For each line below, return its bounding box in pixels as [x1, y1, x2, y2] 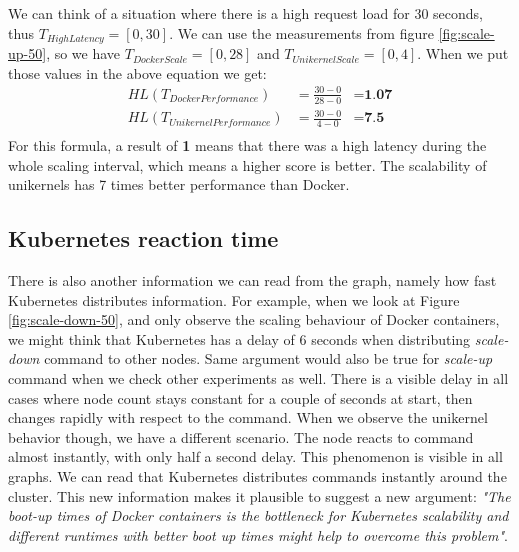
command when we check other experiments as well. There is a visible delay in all [8, 367, 509, 388]
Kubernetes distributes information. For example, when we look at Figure [8, 289, 460, 310]
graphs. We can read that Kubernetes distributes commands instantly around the [8, 465, 507, 486]
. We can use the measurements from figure [169, 22, 434, 43]
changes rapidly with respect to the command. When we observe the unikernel [8, 407, 488, 428]
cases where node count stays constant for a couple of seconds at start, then [8, 387, 473, 408]
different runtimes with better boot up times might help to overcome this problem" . [8, 524, 508, 545]
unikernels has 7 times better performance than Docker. [8, 174, 350, 195]
